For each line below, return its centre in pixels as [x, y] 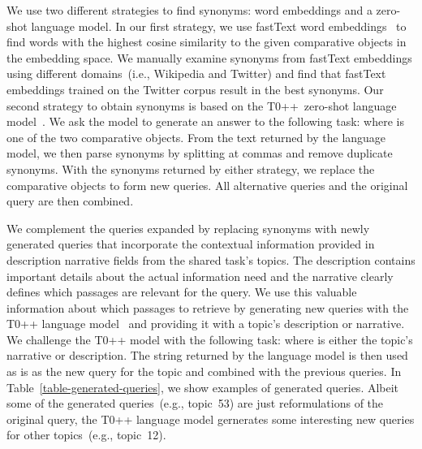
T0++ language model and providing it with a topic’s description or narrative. [206, 324]
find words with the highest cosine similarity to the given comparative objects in [207, 42]
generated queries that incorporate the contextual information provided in [191, 244]
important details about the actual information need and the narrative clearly [200, 276]
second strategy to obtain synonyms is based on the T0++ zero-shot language [202, 105]
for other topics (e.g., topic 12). [86, 435]
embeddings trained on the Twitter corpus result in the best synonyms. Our [195, 89]
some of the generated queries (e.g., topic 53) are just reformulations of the [195, 403]
